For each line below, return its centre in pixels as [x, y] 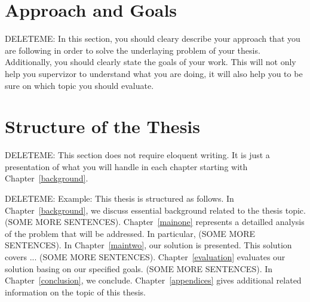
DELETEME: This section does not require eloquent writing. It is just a [137, 155]
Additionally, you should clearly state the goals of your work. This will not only [151, 62]
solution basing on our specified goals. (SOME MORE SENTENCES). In [139, 268]
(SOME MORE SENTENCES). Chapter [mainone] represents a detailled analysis [155, 222]
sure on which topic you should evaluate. [79, 85]
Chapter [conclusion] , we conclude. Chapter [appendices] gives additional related [153, 280]
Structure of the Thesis [102, 126]
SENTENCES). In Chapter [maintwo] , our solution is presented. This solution [148, 245]
